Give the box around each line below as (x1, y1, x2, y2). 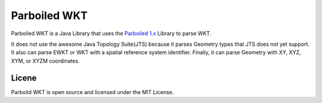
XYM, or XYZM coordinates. (11, 57, 80, 64)
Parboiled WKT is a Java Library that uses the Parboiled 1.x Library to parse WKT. (11, 30, 212, 37)
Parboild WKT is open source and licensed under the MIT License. (11, 88, 174, 95)
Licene (11, 73, 37, 83)
